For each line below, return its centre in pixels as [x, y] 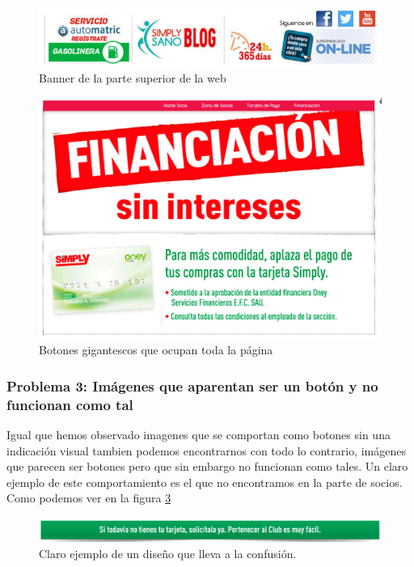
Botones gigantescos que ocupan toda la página [156, 350]
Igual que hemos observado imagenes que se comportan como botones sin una [199, 434]
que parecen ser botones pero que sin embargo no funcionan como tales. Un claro [207, 466]
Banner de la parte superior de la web [133, 78]
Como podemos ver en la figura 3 [89, 498]
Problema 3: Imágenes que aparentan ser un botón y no [192, 385]
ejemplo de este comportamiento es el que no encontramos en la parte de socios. [205, 482]
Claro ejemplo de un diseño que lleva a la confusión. [168, 553]
